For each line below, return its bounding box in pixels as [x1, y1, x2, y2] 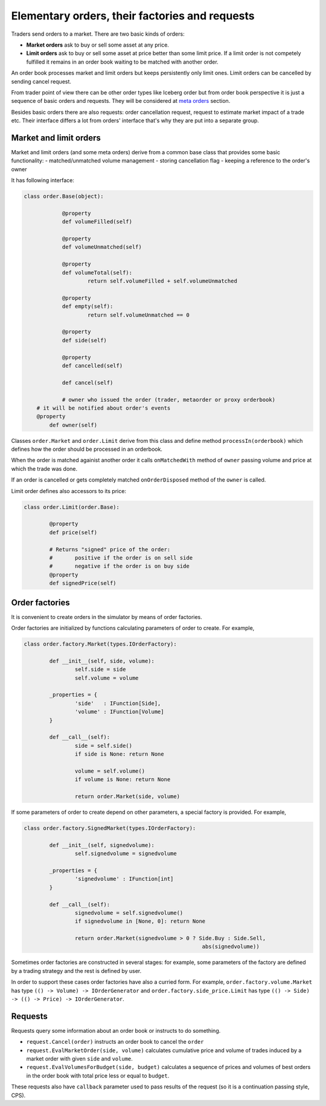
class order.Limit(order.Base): [24, 503, 120, 511]
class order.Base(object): [24, 193, 104, 200]
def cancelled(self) [62, 362, 123, 369]
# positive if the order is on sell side [49, 554, 193, 561]
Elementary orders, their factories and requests [11, 9, 255, 22]
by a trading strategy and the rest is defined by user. [11, 967, 142, 974]
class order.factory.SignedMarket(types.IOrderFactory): [24, 825, 196, 831]
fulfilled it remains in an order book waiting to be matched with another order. [26, 58, 219, 65]
